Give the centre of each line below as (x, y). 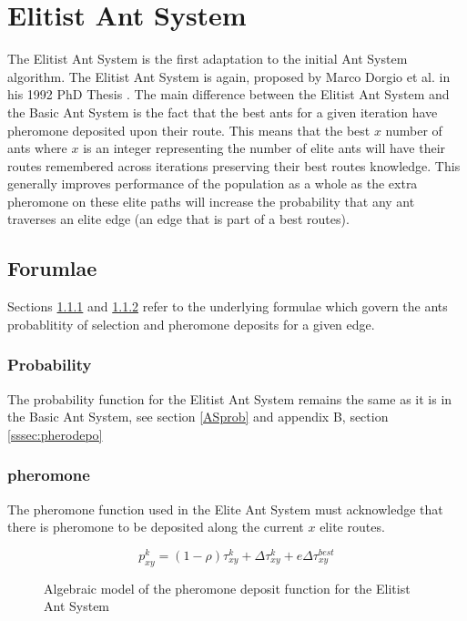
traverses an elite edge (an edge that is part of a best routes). (178, 219)
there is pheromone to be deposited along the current (156, 527)
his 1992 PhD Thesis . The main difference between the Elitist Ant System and (228, 94)
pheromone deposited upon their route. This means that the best (189, 130)
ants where (37, 148)
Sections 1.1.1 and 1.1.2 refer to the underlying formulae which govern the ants (228, 306)
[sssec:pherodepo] (55, 434)
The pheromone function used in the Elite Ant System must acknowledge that (225, 509)
